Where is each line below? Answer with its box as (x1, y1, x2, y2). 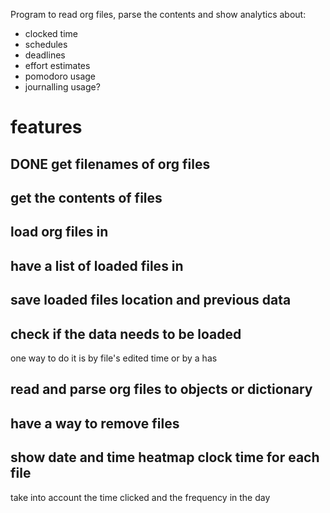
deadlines (24, 49, 66, 61)
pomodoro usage (24, 70, 97, 82)
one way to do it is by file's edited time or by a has (10, 352, 218, 364)
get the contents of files (10, 189, 163, 206)
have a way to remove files (10, 415, 180, 432)
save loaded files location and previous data (10, 292, 292, 309)
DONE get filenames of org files (10, 155, 211, 173)
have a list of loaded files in (10, 257, 184, 274)
